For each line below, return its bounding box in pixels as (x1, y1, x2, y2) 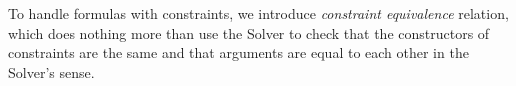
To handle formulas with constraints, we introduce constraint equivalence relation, (8, 3, 509, 23)
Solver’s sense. (8, 61, 95, 82)
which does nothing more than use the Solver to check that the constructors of (8, 22, 490, 43)
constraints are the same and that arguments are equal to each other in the (8, 42, 469, 63)
